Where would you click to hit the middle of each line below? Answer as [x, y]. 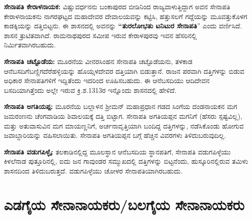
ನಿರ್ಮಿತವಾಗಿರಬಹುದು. [30, 45]
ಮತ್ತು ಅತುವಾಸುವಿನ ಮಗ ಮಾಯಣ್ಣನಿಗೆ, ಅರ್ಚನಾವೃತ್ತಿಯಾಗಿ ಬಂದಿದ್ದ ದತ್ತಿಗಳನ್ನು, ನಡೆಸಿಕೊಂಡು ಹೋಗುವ [124, 125]
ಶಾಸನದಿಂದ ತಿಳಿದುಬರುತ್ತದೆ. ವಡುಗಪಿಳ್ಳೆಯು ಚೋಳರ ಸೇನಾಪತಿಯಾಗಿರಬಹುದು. [93, 170]
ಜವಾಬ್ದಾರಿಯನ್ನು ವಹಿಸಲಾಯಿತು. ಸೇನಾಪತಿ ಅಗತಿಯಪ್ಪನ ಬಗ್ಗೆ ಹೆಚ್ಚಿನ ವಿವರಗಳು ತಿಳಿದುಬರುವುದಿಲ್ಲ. [115, 135]
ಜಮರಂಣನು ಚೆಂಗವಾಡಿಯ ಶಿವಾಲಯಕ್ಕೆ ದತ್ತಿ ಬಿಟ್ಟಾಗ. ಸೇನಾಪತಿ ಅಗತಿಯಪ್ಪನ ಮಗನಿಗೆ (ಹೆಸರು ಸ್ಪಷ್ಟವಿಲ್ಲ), [123, 116]
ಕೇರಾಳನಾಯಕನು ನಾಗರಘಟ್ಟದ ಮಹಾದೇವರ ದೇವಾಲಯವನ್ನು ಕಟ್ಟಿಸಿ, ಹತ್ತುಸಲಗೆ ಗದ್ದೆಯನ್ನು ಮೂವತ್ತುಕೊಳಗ [126, 16]
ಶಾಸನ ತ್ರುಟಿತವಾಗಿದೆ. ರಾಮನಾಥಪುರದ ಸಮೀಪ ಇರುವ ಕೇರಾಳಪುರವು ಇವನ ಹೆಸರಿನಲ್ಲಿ [101, 35]
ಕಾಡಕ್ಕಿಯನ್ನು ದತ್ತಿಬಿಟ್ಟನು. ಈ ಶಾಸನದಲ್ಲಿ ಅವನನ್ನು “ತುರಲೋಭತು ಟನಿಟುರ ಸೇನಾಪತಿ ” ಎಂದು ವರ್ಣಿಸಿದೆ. [123, 26]
